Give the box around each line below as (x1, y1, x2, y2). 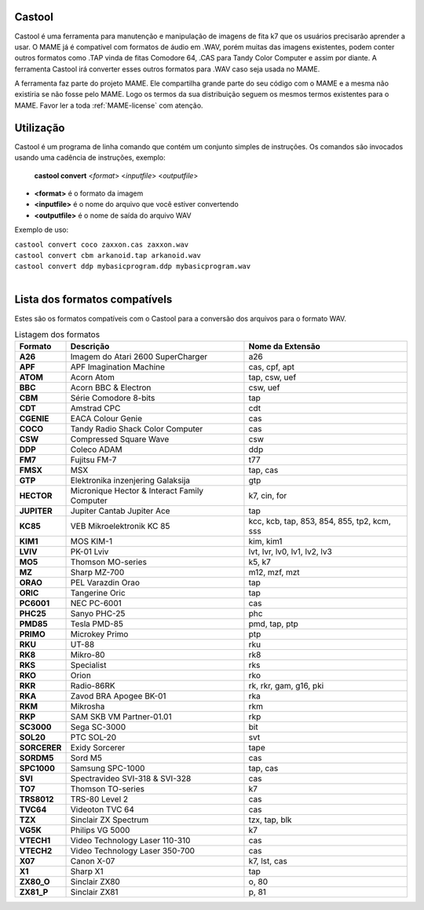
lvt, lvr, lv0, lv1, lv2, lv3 (248, 546, 333, 557)
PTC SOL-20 (70, 732, 117, 743)
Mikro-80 (70, 649, 105, 660)
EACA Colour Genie (70, 413, 143, 424)
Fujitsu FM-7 (70, 454, 117, 465)
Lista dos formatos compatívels (14, 293, 173, 306)
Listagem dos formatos (14, 329, 101, 340)
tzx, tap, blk (248, 814, 292, 825)
